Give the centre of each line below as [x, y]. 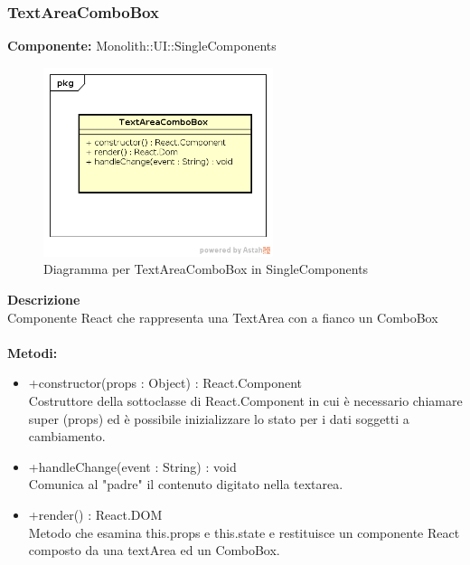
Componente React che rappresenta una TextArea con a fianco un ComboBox [223, 317]
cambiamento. [67, 436]
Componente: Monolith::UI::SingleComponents [142, 46]
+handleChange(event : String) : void [132, 466]
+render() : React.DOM [95, 514]
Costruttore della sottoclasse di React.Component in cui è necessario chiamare [245, 400]
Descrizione [44, 299]
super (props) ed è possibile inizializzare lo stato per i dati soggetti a [219, 418]
